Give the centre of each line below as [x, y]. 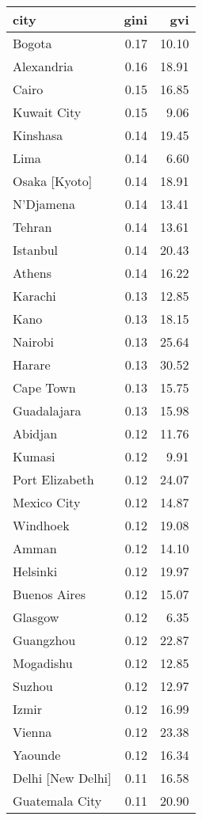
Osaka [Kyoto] [53, 181]
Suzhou [33, 686]
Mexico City [47, 502]
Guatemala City [57, 801]
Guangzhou [44, 640]
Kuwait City [47, 112]
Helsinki [35, 571]
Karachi [34, 296]
